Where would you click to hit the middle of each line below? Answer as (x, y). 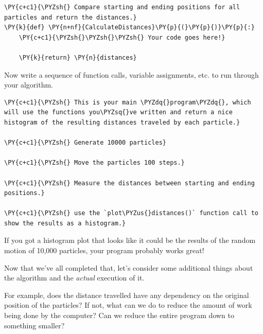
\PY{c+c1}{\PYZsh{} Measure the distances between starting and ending (129, 183)
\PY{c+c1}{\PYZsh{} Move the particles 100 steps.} (94, 163)
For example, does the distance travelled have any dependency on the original (127, 295)
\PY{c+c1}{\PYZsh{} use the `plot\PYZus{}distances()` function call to (131, 213)
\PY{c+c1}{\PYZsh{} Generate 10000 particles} (85, 143)
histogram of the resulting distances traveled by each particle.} (122, 122)
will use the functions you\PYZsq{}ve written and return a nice (118, 112)
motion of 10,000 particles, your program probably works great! (104, 250)
